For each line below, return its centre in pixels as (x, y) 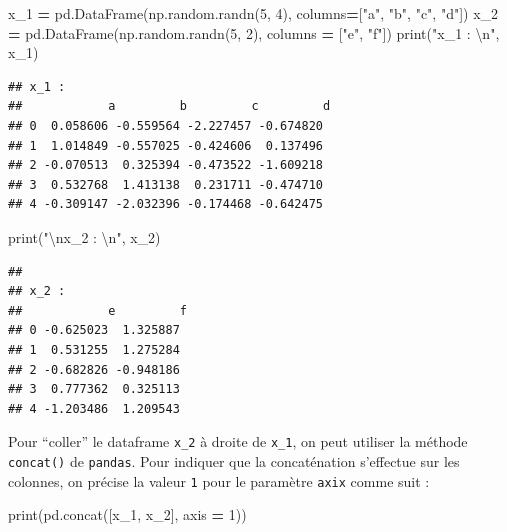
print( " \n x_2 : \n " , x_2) (84, 236)
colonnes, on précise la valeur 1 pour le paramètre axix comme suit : (219, 480)
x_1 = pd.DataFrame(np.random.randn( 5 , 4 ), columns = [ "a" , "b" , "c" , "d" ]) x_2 (253, 13)
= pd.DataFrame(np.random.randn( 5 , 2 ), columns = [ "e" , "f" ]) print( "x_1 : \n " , (254, 32)
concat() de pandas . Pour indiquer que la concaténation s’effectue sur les (234, 460)
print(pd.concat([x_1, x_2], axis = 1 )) (127, 514)
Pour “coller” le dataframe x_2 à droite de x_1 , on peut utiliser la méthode (238, 441)
